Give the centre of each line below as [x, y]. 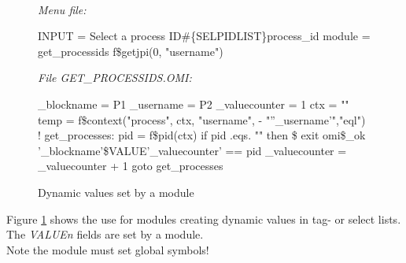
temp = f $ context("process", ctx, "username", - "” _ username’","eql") [202, 119]
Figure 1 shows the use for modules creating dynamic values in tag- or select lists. [204, 219]
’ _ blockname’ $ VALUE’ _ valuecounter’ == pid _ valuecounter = [192, 150]
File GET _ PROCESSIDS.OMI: [115, 78]
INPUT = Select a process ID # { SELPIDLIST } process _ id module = [204, 36]
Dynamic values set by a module [116, 192]
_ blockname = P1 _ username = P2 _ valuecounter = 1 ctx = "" [194, 104]
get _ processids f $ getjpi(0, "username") [131, 51]
